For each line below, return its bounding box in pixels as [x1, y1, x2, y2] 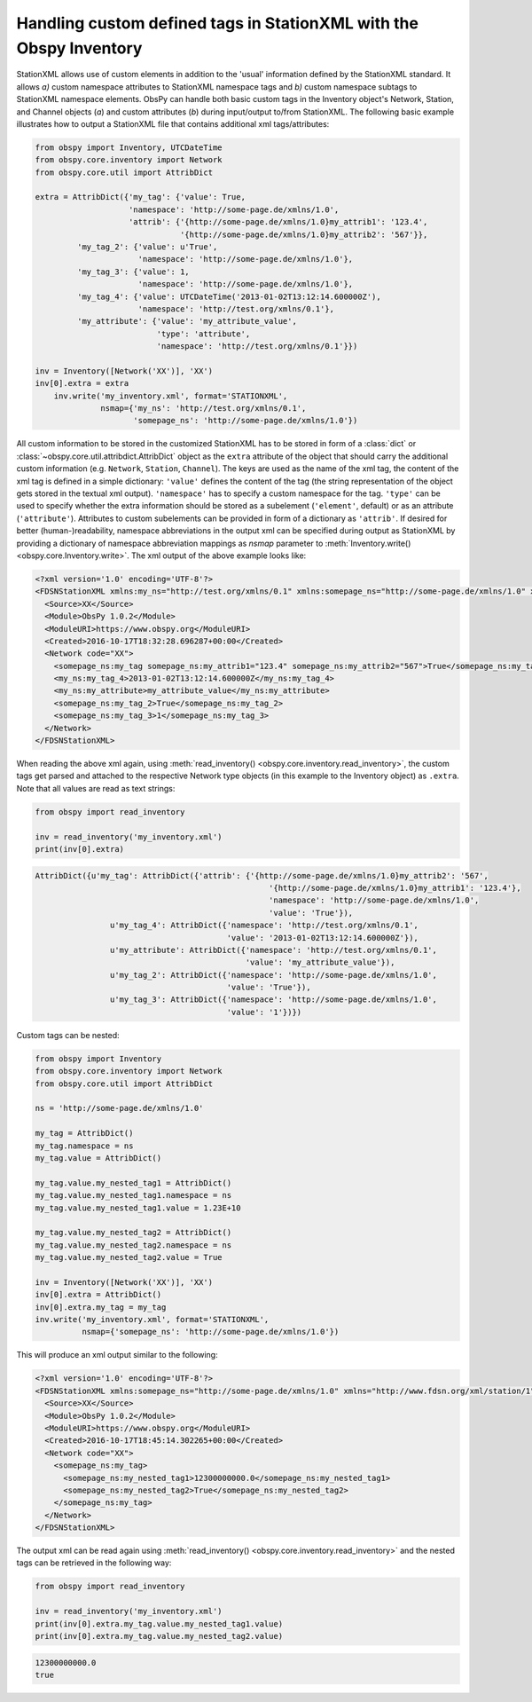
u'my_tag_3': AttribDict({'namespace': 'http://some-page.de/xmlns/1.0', [109, 995, 438, 1005]
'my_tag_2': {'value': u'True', [76, 242, 218, 252]
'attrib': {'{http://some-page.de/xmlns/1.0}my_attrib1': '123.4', [129, 217, 428, 227]
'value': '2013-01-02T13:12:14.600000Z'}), [226, 933, 419, 942]
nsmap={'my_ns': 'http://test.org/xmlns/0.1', [100, 404, 307, 414]
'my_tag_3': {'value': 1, [76, 266, 190, 277]
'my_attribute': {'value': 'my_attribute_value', [76, 316, 297, 327]
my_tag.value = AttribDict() [35, 1153, 162, 1162]
